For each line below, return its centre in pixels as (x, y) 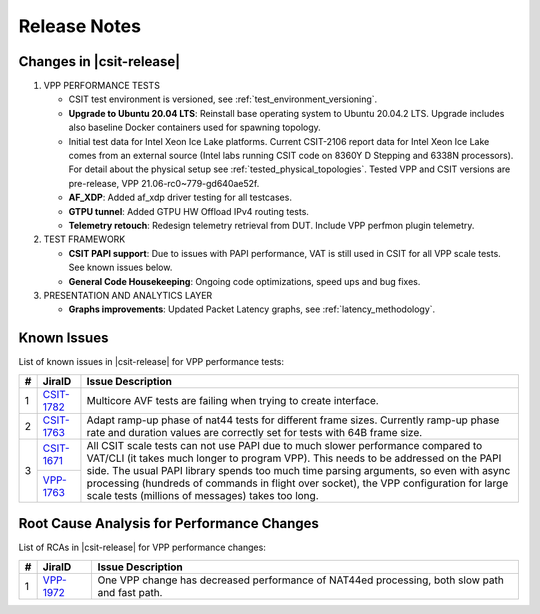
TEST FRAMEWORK (84, 239)
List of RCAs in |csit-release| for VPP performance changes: (142, 547)
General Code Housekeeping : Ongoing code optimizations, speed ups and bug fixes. (244, 281)
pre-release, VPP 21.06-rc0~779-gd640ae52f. (164, 183)
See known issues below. (120, 267)
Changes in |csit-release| (99, 61)
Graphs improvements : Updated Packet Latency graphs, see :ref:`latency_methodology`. (252, 309)
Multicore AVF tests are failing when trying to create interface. (232, 400)
